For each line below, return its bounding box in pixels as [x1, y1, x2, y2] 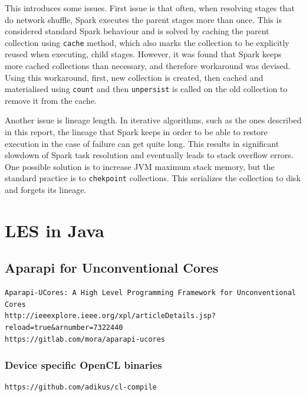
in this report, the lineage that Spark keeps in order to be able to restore [5, 126, 268, 138]
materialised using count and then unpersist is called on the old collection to [5, 83, 288, 95]
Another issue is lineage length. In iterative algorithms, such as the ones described [5, 114, 302, 126]
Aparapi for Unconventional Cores [5, 258, 219, 277]
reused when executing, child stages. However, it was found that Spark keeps [5, 48, 282, 60]
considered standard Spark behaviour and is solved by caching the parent [5, 25, 269, 37]
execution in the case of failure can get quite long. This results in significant [5, 137, 279, 149]
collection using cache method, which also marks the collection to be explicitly [5, 36, 289, 48]
